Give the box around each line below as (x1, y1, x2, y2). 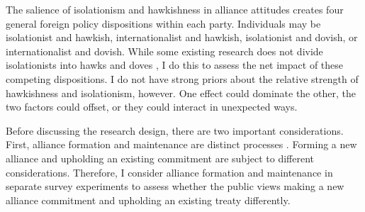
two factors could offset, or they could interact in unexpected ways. (6, 99, 298, 114)
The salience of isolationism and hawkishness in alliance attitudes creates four (6, 2, 344, 16)
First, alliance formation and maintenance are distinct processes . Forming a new (6, 137, 357, 152)
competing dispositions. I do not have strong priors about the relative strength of (6, 71, 359, 86)
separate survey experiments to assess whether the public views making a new (6, 179, 344, 194)
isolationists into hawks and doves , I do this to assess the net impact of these (6, 57, 344, 72)
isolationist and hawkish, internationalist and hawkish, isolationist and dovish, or (6, 30, 358, 45)
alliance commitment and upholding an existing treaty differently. (6, 192, 291, 207)
